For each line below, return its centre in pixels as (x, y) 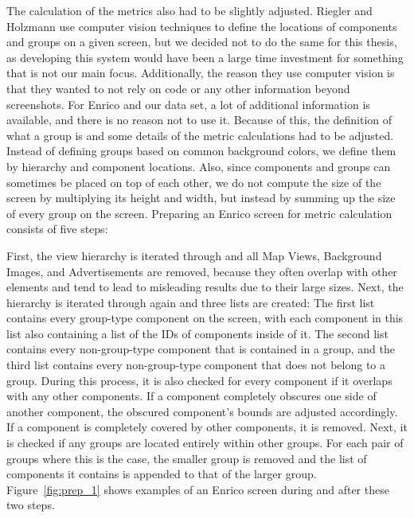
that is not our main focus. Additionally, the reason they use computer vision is (201, 73)
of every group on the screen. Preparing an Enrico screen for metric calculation (199, 213)
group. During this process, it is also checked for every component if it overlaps (199, 380)
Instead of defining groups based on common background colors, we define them (201, 151)
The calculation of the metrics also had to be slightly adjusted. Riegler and (189, 10)
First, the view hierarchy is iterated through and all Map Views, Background (194, 255)
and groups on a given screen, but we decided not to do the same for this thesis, (202, 42)
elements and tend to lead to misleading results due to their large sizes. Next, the (205, 287)
